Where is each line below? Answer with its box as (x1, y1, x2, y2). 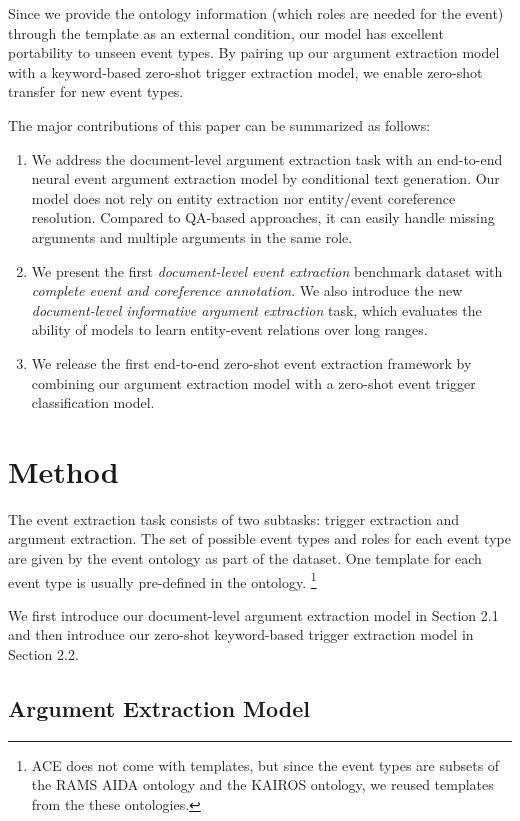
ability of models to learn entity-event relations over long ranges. (31, 319, 428, 340)
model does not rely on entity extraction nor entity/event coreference (31, 187, 456, 208)
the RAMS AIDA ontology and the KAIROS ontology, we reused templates (31, 774, 494, 795)
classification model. (31, 392, 155, 413)
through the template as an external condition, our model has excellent (8, 22, 444, 43)
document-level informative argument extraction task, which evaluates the (31, 299, 482, 320)
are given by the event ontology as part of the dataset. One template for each (8, 548, 482, 568)
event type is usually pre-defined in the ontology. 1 (8, 568, 317, 592)
